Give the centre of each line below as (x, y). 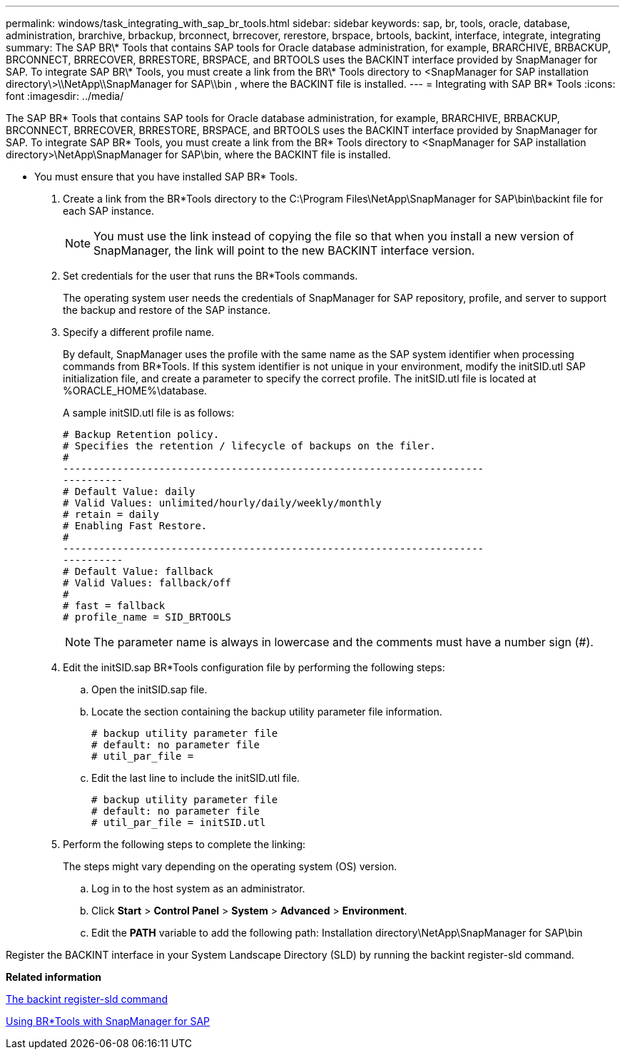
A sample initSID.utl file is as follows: (149, 413)
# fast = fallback (114, 606)
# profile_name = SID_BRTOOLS (147, 617)
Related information (54, 977)
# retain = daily (111, 514)
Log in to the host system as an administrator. (198, 888)
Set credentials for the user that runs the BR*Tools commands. (210, 276)
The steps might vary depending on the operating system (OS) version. (230, 866)
